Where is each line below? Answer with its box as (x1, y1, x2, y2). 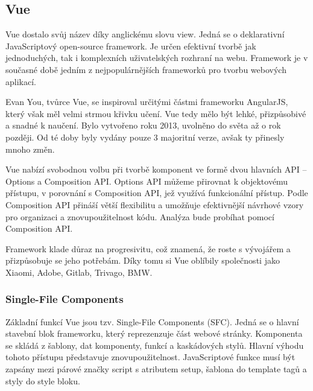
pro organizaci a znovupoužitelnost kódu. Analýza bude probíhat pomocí (5, 210, 274, 223)
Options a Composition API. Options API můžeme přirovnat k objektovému (5, 174, 288, 187)
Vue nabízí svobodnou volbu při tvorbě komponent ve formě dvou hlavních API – (5, 163, 307, 176)
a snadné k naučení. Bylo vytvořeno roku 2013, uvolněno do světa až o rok (5, 119, 281, 132)
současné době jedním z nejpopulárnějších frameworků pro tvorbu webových (5, 63, 286, 75)
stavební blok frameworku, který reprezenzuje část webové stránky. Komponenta (5, 327, 303, 340)
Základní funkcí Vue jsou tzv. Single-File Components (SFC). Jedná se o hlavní (5, 315, 299, 328)
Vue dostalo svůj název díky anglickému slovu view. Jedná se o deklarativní (5, 28, 285, 40)
